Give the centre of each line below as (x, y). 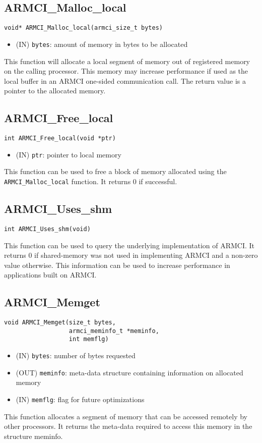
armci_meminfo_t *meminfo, (114, 331)
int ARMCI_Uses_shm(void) (47, 229)
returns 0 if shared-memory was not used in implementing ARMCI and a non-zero (131, 255)
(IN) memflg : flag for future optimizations (80, 399)
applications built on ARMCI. (50, 275)
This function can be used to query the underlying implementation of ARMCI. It (129, 245)
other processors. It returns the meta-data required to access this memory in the (128, 426)
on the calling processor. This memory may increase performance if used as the (126, 71)
